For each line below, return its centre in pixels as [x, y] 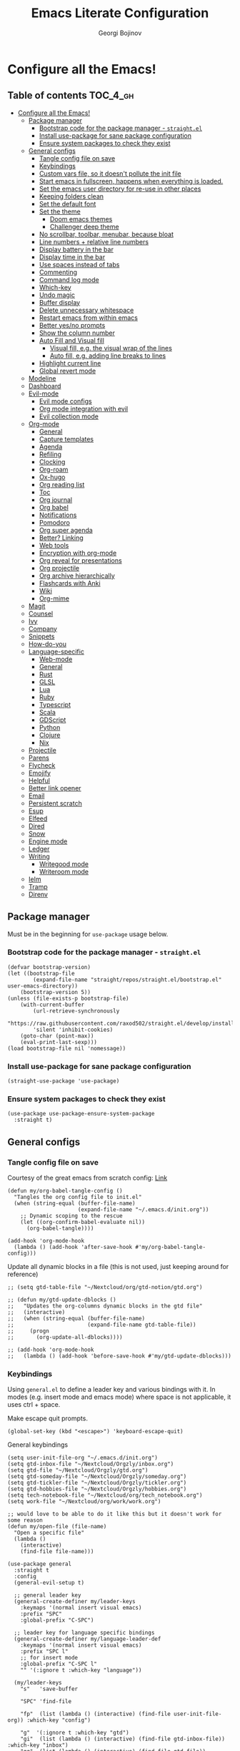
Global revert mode [67, 371]
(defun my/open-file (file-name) [57, 1527]
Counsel [41, 613]
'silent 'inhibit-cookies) [73, 1030]
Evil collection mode [69, 416]
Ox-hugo [52, 477]
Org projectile [59, 568]
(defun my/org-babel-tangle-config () [65, 1191]
